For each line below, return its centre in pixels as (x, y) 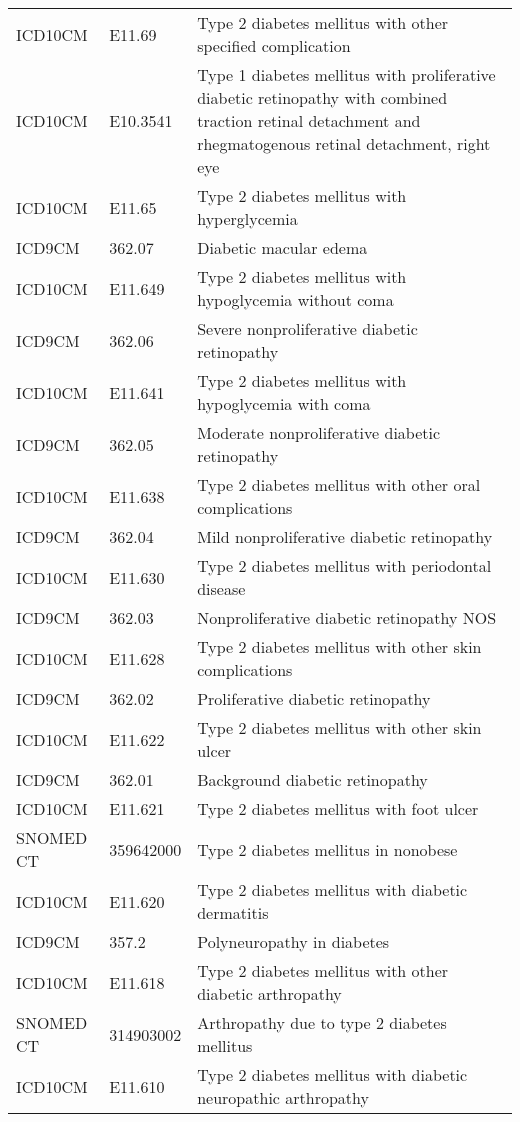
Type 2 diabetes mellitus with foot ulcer (338, 808)
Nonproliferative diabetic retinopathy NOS (347, 617)
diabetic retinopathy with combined (322, 97)
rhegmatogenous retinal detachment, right (344, 143)
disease (221, 588)
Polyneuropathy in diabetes (293, 941)
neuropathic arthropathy (283, 1097)
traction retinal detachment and (309, 120)
